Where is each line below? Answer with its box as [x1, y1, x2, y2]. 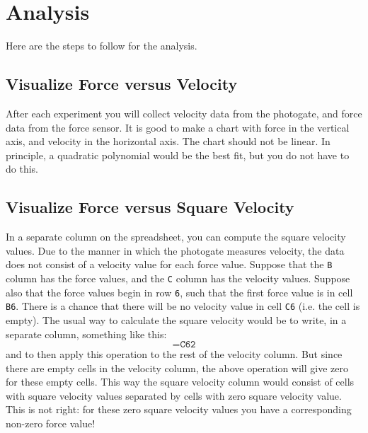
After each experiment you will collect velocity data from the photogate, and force [6, 105, 362, 120]
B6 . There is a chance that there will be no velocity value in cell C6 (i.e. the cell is [6, 299, 360, 313]
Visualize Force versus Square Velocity [6, 196, 294, 218]
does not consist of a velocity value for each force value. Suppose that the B [6, 257, 333, 272]
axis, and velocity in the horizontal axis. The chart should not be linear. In [6, 134, 330, 149]
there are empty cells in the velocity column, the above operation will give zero [6, 360, 348, 375]
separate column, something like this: [6, 326, 167, 341]
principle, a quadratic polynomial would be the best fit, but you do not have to [6, 147, 350, 162]
